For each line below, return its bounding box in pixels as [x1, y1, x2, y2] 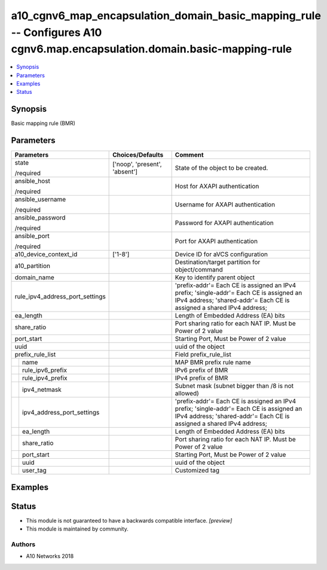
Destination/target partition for [175, 258, 261, 266]
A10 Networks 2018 [26, 553, 74, 560]
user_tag [22, 467, 47, 475]
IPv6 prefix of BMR [175, 366, 228, 374]
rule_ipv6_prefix [22, 366, 67, 374]
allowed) [175, 389, 200, 398]
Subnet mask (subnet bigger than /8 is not [175, 382, 294, 390]
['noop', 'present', [112, 160, 162, 169]
